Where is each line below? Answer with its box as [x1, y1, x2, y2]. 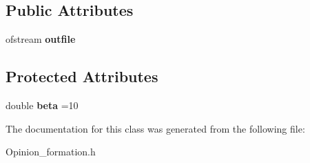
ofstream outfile [6, 32, 76, 46]
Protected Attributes [6, 66, 158, 87]
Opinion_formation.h [6, 144, 96, 159]
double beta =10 [6, 98, 79, 112]
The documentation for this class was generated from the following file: [6, 121, 305, 135]
